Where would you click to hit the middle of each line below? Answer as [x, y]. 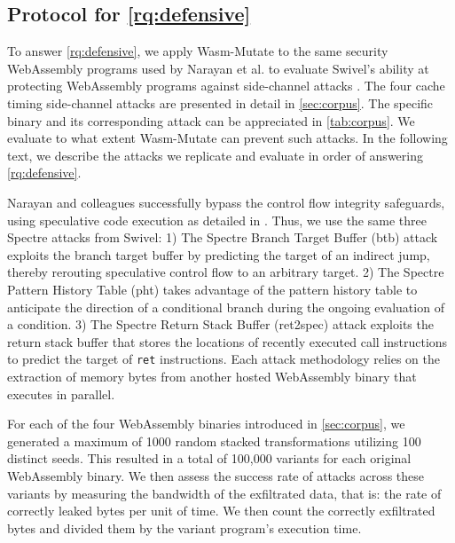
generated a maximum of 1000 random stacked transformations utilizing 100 [214, 441]
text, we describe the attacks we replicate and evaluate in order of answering [215, 155]
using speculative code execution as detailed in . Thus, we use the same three [217, 220]
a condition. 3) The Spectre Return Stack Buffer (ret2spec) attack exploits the [220, 324]
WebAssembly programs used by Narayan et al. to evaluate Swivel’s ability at [218, 68]
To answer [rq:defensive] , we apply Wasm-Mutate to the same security [198, 51]
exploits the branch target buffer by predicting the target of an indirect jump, [219, 254]
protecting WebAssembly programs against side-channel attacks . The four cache [226, 86]
